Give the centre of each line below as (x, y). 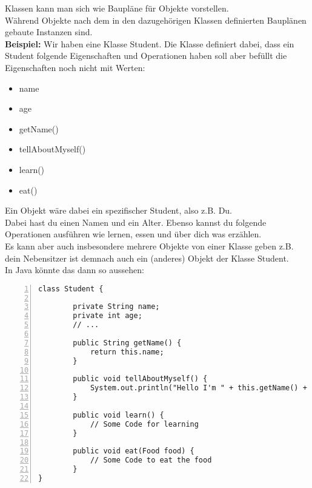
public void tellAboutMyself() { (140, 379)
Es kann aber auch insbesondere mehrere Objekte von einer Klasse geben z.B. (149, 246)
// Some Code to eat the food (151, 460)
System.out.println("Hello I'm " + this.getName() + (198, 388)
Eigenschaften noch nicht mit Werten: (75, 67)
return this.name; (127, 352)
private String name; (116, 307)
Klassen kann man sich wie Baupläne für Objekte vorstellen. (117, 8)
